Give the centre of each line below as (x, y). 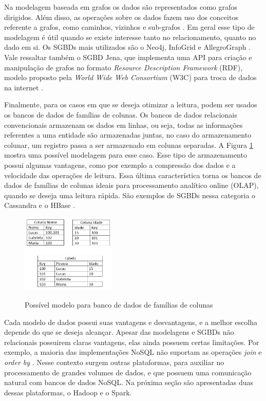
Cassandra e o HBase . (40, 205)
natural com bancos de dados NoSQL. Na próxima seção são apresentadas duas (129, 382)
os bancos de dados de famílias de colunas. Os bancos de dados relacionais (121, 114)
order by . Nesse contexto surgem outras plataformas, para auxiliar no (114, 362)
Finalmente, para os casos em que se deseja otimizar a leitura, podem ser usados (131, 104)
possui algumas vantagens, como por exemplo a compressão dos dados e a (120, 165)
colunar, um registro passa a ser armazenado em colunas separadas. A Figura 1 (129, 145)
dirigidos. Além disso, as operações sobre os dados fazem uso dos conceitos (121, 17)
